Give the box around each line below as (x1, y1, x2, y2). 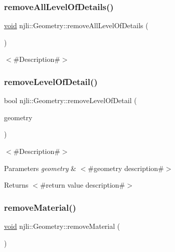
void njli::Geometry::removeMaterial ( (4, 221, 120, 231)
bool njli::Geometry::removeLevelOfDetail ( (4, 95, 137, 106)
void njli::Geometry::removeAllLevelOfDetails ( (4, 20, 148, 31)
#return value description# (40, 180, 125, 190)
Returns (4, 180, 29, 190)
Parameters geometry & (4, 162, 76, 173)
